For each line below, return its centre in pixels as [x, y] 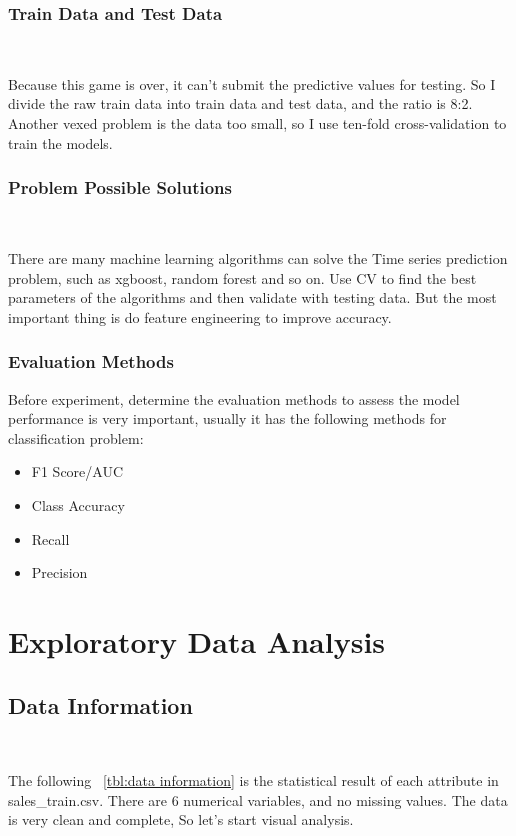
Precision [59, 572]
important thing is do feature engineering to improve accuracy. [200, 316]
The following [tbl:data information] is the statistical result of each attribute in [253, 779]
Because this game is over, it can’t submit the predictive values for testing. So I [252, 83]
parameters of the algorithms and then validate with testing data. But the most [252, 297]
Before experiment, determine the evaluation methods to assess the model [234, 398]
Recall [50, 538]
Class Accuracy [78, 504]
